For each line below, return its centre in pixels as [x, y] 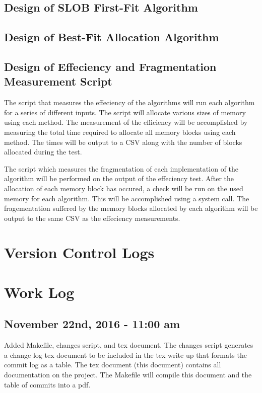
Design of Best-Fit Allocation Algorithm [112, 37]
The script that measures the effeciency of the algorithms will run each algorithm [129, 102]
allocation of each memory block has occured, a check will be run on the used [124, 188]
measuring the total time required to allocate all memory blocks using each [120, 132]
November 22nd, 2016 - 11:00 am [92, 324]
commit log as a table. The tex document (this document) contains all [113, 365]
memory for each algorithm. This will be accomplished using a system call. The [127, 198]
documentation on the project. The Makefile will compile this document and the [128, 375]
